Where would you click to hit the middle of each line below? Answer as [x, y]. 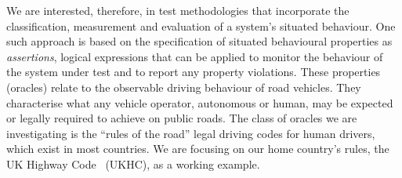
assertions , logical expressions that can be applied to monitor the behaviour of [195, 56]
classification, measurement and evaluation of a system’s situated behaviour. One [201, 25]
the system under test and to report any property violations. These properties [194, 72]
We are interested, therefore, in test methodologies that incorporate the [178, 10]
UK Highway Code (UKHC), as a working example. [133, 163]
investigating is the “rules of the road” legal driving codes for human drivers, [191, 133]
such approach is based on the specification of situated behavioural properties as [199, 41]
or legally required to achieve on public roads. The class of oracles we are [182, 118]
